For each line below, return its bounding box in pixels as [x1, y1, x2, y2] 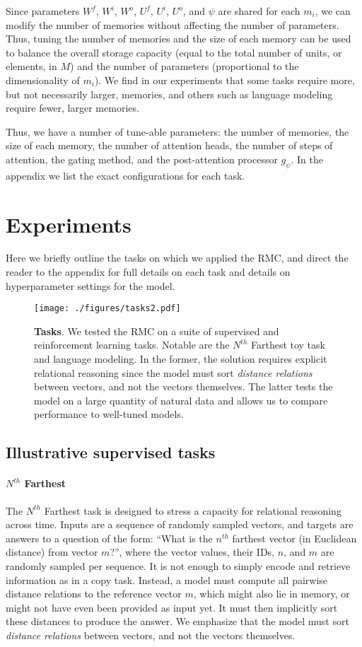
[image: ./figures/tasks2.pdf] [34, 303, 181, 314]
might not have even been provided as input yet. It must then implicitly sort [6, 600, 338, 614]
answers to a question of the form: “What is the [6, 530, 213, 545]
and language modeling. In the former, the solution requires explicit [34, 351, 327, 366]
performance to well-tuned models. [34, 407, 184, 421]
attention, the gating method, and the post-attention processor [6, 151, 278, 166]
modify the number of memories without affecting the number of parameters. [6, 17, 339, 32]
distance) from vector [6, 544, 98, 559]
